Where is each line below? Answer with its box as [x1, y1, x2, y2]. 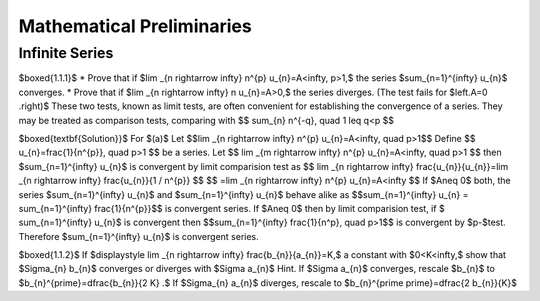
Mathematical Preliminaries [18, 15, 252, 37]
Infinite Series [18, 44, 114, 62]
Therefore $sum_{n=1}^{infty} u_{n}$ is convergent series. [18, 230, 259, 242]
